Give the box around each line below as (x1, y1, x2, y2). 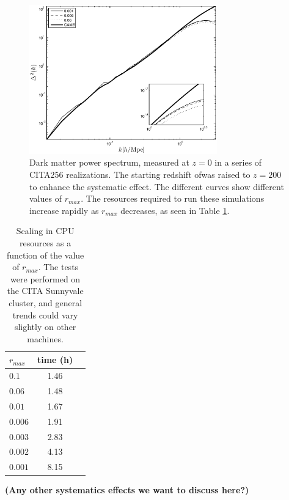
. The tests (38, 260, 79, 273)
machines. (27, 332, 64, 345)
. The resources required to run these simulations (81, 192, 265, 205)
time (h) (37, 353, 73, 366)
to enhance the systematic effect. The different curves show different (29, 180, 284, 193)
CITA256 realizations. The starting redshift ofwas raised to (29, 168, 251, 181)
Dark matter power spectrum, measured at (29, 156, 189, 169)
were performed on (10, 272, 81, 285)
